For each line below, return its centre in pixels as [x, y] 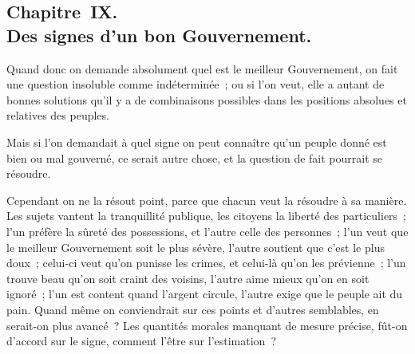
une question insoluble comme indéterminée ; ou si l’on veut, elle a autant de [196, 84]
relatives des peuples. [58, 115]
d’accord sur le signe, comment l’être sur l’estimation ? [141, 341]
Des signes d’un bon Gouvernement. [159, 35]
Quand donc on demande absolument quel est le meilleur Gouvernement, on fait [202, 68]
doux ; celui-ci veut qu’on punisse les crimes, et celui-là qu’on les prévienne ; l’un [206, 263]
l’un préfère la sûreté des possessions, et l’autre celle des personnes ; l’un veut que [207, 231]
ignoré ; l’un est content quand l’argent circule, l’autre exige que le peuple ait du [205, 294]
